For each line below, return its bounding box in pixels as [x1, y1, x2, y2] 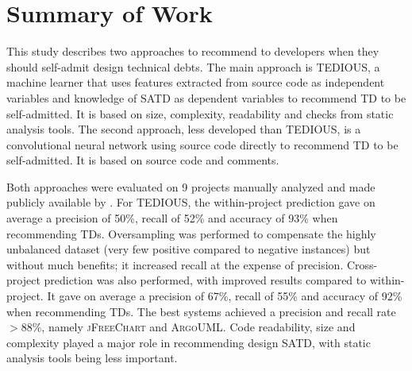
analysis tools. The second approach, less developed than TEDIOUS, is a [6, 121, 361, 137]
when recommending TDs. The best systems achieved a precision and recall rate [6, 303, 396, 319]
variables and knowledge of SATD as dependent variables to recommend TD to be [6, 89, 406, 106]
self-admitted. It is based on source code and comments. [6, 152, 279, 168]
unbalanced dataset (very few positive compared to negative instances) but [6, 241, 371, 257]
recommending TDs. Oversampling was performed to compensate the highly [6, 225, 376, 242]
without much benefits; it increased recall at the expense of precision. [6, 256, 344, 272]
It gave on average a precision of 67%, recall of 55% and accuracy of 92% [47, 288, 402, 304]
